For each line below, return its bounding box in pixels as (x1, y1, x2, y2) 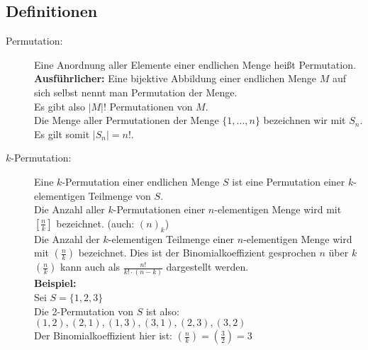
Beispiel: (34, 276, 77, 290)
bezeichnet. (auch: (56, 215, 135, 230)
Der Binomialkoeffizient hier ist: (34, 328, 172, 343)
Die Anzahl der (34, 231, 100, 246)
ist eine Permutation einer (232, 174, 345, 188)
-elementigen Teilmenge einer (108, 231, 235, 246)
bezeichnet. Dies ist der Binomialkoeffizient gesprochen (78, 245, 316, 260)
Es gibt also (34, 98, 85, 113)
